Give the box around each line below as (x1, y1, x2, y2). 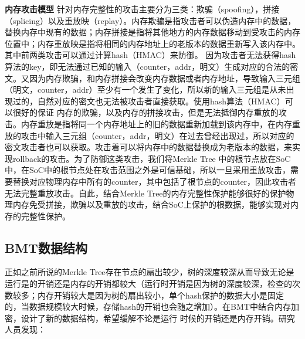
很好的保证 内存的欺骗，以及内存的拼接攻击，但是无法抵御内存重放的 (12, 106, 279, 118)
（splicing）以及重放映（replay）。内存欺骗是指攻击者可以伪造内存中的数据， (5, 14, 296, 26)
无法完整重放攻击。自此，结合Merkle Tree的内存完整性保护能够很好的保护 (5, 187, 286, 199)
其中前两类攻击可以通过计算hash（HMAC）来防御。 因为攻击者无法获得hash (5, 49, 296, 61)
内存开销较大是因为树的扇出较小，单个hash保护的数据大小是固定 (37, 289, 284, 301)
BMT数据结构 (5, 238, 87, 256)
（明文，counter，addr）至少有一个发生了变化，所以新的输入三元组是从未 (5, 83, 286, 96)
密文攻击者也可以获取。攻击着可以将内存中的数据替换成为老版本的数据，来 (5, 141, 292, 153)
